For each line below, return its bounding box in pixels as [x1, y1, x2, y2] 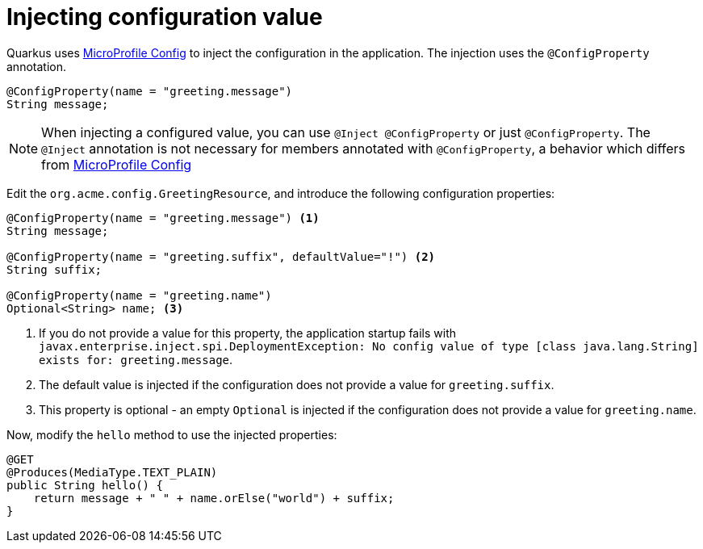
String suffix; [6, 262, 103, 276]
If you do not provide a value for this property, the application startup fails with [39, 325, 457, 340]
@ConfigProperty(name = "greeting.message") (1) [6, 211, 320, 224]
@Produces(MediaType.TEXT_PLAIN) [6, 465, 218, 479]
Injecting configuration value [6, 3, 323, 31]
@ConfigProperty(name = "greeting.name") [6, 288, 272, 302]
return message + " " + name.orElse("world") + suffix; [33, 491, 395, 505]
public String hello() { [6, 478, 163, 492]
